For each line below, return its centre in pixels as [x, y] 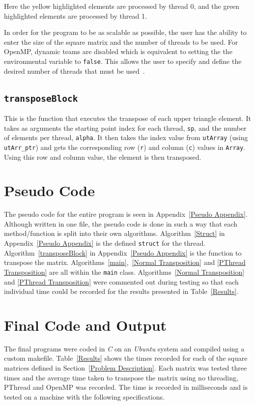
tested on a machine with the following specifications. [84, 396]
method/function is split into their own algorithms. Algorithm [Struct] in [114, 233]
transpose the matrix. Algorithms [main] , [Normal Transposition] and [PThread [125, 262]
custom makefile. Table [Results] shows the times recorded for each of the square [126, 358]
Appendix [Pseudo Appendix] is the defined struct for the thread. [105, 243]
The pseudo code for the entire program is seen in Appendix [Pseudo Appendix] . [126, 214]
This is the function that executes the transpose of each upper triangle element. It [127, 118]
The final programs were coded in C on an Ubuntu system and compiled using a [124, 348]
